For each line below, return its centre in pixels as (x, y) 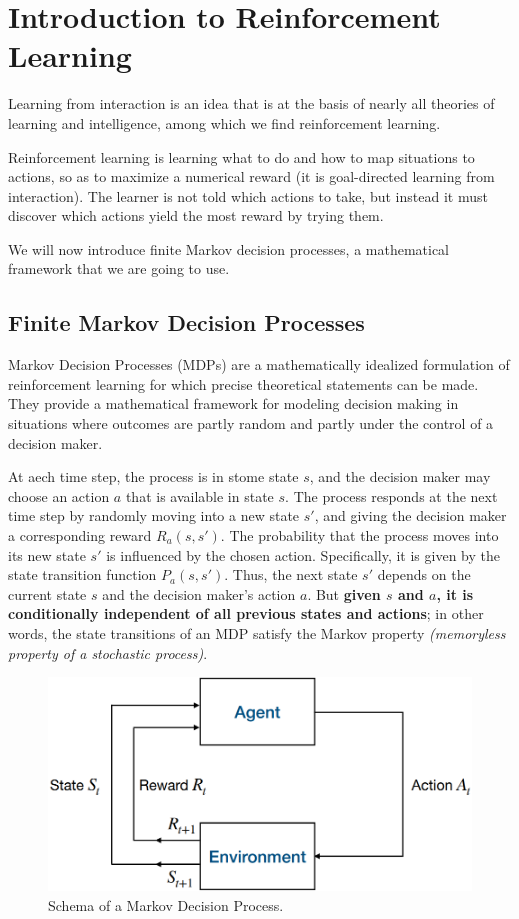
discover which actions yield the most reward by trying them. (196, 215)
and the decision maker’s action (199, 593)
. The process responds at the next (391, 495)
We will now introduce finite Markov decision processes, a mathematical (229, 248)
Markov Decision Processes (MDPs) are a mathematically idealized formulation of (259, 364)
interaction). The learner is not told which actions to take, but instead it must (248, 195)
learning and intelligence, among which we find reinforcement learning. (224, 122)
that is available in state (199, 495)
